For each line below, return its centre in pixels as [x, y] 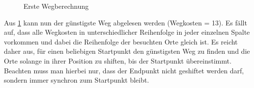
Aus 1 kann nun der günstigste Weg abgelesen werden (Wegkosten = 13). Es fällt [126, 22]
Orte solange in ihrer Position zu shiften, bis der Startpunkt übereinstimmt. [118, 60]
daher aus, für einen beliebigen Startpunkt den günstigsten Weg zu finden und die [127, 51]
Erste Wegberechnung [56, 6]
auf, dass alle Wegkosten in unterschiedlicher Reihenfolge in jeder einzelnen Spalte [127, 32]
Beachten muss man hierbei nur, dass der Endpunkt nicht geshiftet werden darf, [124, 70]
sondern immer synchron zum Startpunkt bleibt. [77, 80]
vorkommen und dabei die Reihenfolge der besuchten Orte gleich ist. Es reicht [121, 41]
